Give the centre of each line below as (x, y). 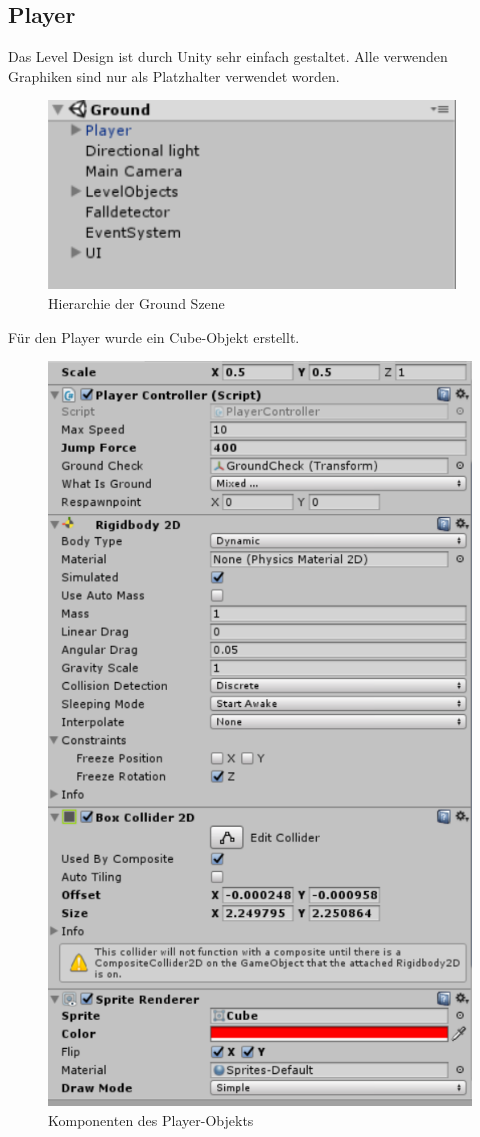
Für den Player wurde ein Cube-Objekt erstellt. (154, 336)
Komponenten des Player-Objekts (151, 1119)
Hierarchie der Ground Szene (136, 302)
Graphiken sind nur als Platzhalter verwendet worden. (174, 75)
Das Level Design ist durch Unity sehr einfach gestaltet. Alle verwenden (228, 56)
